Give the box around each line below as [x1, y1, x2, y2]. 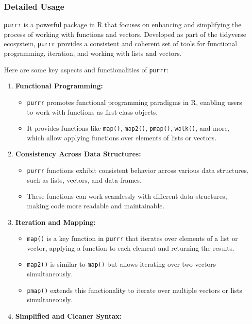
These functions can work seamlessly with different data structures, [27, 191, 227, 201]
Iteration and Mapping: [15, 217, 96, 227]
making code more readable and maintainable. [27, 200, 165, 210]
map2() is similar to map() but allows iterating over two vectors [27, 259, 216, 269]
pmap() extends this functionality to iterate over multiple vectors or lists [27, 285, 242, 295]
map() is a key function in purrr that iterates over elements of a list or [27, 233, 238, 243]
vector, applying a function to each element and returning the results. [27, 242, 235, 253]
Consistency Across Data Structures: [15, 149, 141, 159]
